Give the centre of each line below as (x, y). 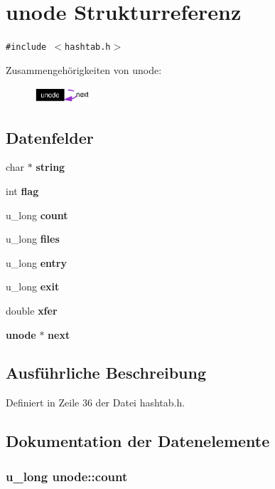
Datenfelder (50, 137)
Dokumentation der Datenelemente (138, 441)
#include (26, 47)
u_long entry (36, 262)
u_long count (37, 215)
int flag (22, 190)
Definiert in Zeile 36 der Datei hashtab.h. (96, 403)
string (50, 167)
